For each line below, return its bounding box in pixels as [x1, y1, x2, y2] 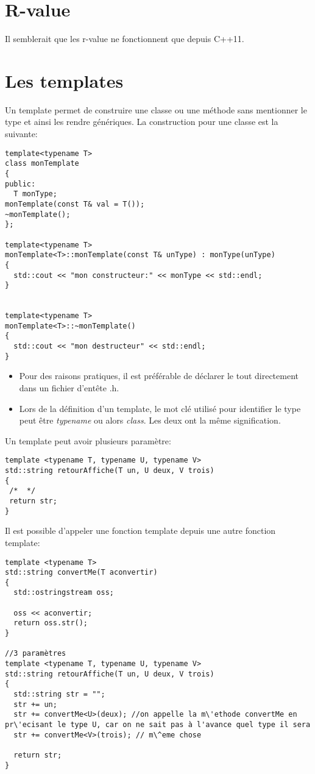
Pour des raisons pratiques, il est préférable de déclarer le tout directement [19, 369, 299, 382]
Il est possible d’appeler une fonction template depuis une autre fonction [5, 524, 276, 537]
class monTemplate [5, 159, 79, 168]
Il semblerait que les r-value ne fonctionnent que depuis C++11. [5, 32, 244, 45]
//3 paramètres [5, 649, 66, 658]
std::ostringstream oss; [13, 588, 114, 597]
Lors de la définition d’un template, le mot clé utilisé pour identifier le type [19, 402, 301, 414]
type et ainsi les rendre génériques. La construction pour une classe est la [5, 115, 278, 128]
